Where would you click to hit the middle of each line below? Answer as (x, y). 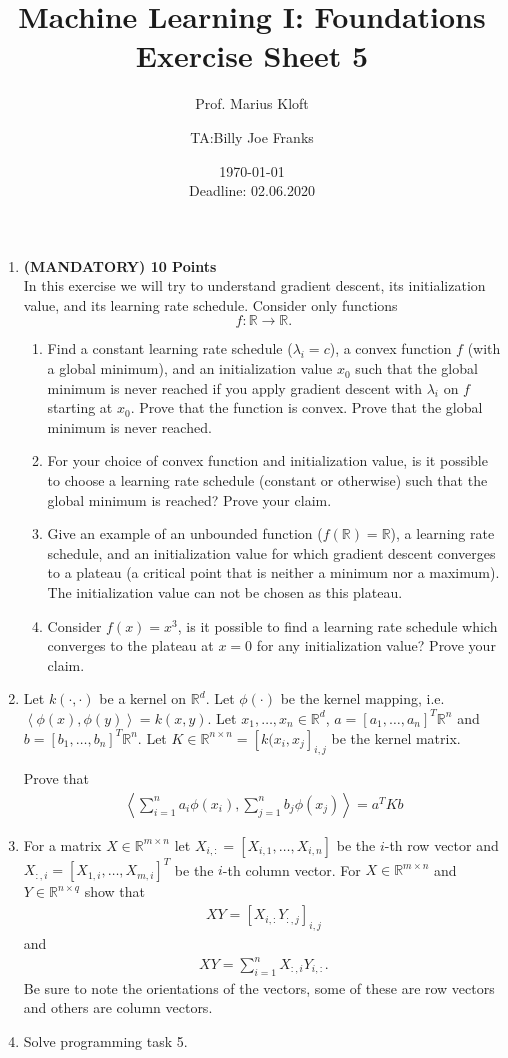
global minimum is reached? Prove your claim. (189, 499)
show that (114, 891)
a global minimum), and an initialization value (190, 368)
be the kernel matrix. (396, 737)
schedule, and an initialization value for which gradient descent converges (271, 552)
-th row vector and (441, 844)
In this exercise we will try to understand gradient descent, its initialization (254, 285)
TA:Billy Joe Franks (252, 136)
